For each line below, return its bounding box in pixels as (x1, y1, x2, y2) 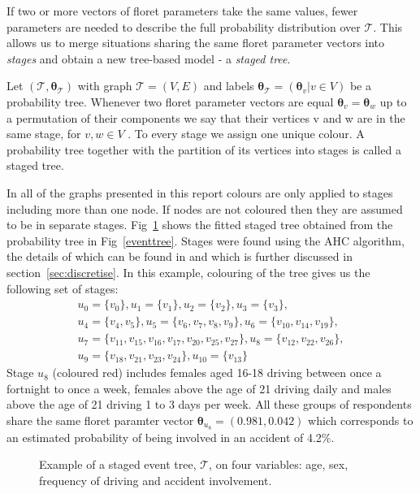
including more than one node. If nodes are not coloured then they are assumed (6, 200, 403, 217)
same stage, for (6, 125, 81, 142)
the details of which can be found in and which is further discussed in (6, 248, 353, 265)
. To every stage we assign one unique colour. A (128, 125, 365, 142)
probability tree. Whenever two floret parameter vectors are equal (6, 93, 334, 110)
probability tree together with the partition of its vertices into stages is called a (6, 141, 401, 158)
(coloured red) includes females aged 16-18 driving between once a (52, 364, 382, 381)
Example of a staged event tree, (39, 456, 197, 473)
